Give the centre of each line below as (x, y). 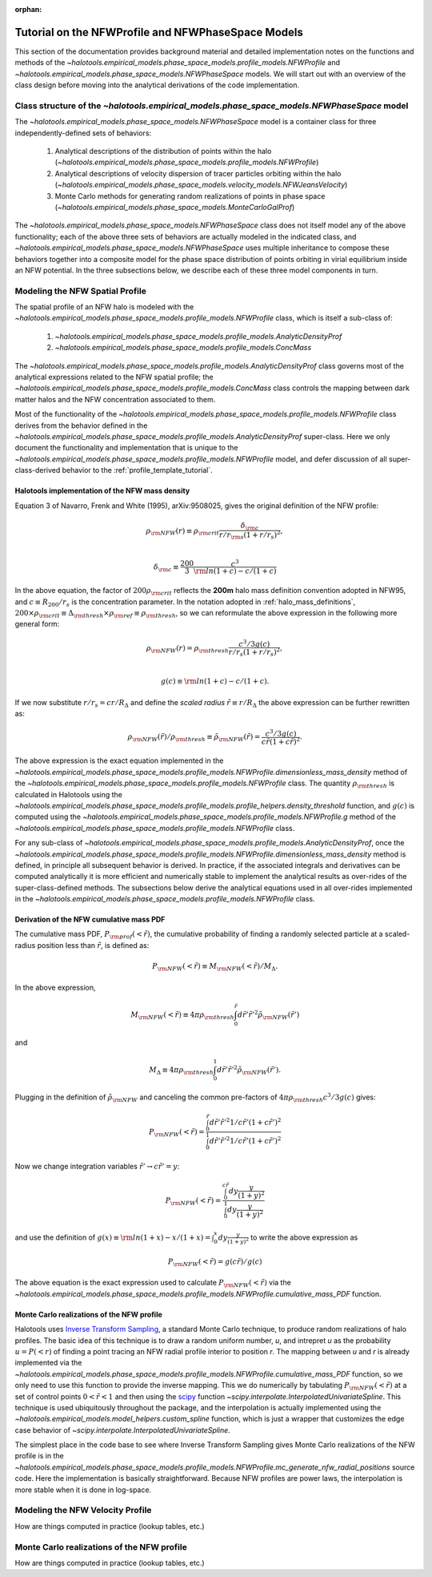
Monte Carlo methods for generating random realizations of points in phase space (190, 196)
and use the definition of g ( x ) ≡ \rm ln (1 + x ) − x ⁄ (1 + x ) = (113, 1237)
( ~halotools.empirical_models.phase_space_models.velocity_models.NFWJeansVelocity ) (201, 185)
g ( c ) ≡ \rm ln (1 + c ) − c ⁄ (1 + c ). (215, 682)
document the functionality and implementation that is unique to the (126, 448)
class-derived (38, 470)
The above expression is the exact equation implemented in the (119, 760)
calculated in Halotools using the (69, 794)
